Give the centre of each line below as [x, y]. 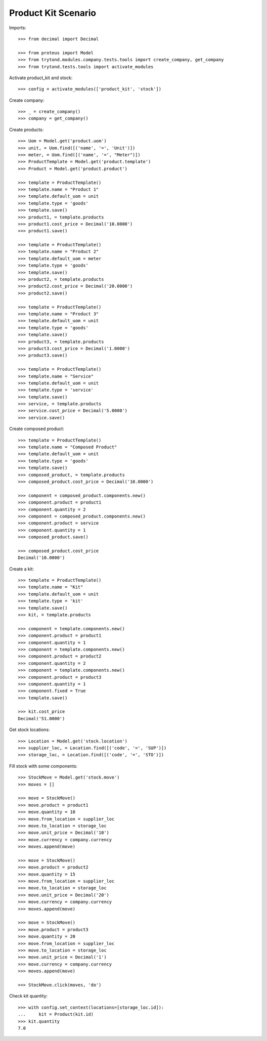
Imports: [18, 28]
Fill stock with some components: [43, 766]
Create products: [26, 130]
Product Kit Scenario [53, 13]
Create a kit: [22, 569]
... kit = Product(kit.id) [56, 1014]
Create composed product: [37, 429]
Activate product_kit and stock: [41, 78]
